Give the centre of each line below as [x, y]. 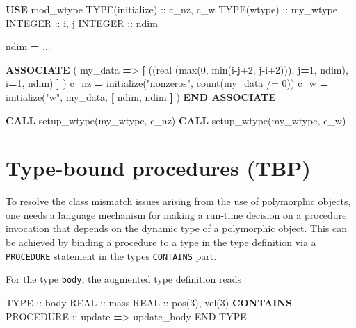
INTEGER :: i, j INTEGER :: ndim [82, 23]
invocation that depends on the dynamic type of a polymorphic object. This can [177, 228]
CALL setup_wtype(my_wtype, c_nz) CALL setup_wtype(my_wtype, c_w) [176, 120]
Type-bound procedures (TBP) [158, 168]
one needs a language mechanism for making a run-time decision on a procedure [176, 214]
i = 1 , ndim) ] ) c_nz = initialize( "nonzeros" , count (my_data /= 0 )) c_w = [167, 83]
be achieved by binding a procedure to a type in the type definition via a [161, 242]
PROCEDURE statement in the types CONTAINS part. [111, 255]
